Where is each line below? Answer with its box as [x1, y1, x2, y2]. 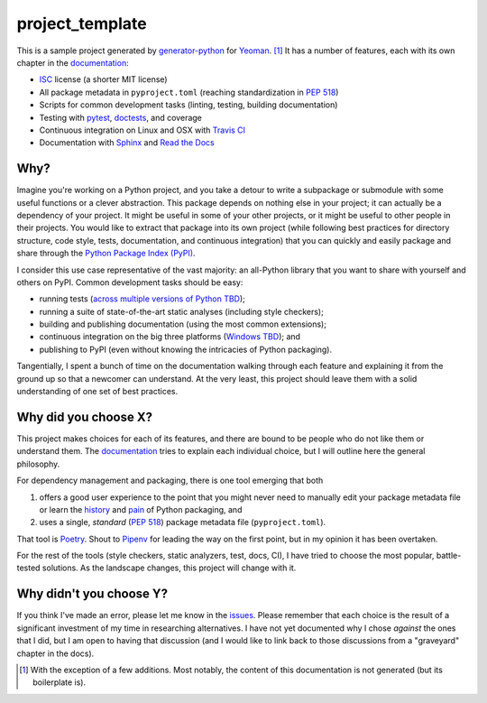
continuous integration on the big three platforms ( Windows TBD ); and [39, 331, 301, 342]
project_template [16, 14, 148, 33]
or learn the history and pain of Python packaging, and [39, 504, 243, 514]
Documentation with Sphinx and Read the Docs [39, 137, 216, 148]
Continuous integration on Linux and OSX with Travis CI [39, 125, 246, 135]
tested [16, 562, 41, 573]
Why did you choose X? [16, 409, 153, 424]
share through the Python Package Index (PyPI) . [16, 248, 196, 259]
